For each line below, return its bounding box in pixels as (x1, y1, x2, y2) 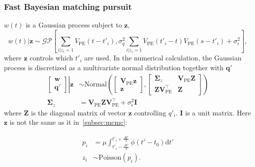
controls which (30, 53, 73, 63)
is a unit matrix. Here (185, 107, 251, 117)
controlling (134, 107, 166, 117)
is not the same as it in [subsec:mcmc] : (9, 117, 127, 127)
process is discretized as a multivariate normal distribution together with (4, 62, 223, 73)
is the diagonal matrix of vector (31, 107, 127, 117)
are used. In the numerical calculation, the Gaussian (84, 53, 242, 63)
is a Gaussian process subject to (26, 20, 122, 30)
